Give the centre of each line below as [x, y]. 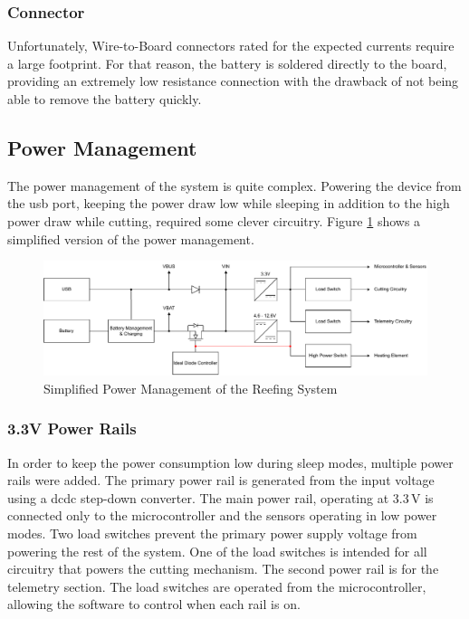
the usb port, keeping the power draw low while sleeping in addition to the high [229, 203]
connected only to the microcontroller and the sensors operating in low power [222, 515]
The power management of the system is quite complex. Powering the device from [234, 185]
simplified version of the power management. [131, 238]
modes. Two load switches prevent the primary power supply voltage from [212, 533]
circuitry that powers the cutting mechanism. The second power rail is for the [223, 569]
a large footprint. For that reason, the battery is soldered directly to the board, [227, 63]
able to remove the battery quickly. [105, 99]
